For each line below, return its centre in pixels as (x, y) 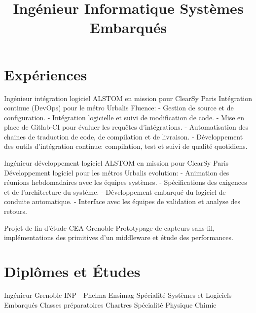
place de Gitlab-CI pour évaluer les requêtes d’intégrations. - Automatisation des (126, 127)
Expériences (46, 74)
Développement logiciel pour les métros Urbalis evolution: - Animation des (117, 172)
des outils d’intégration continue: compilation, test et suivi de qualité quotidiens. (126, 146)
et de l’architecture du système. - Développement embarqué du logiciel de (115, 191)
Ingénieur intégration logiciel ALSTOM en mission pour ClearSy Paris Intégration (128, 98)
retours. (16, 211)
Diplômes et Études (72, 271)
